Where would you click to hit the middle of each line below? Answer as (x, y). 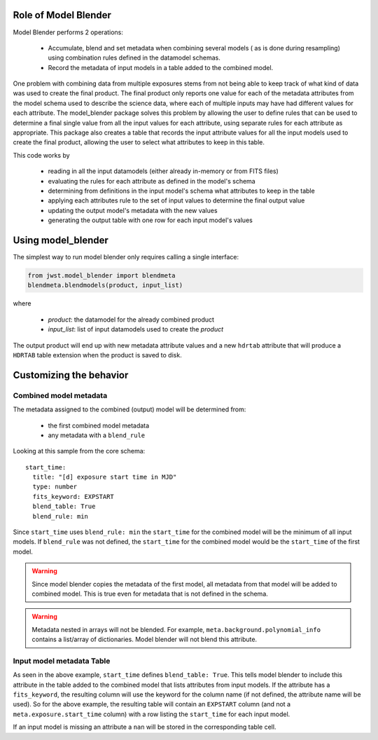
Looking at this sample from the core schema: (79, 451)
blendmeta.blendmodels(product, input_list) (105, 285)
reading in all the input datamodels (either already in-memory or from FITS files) (163, 171)
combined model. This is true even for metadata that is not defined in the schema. (150, 594)
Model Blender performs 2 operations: (68, 32)
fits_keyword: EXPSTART (73, 496)
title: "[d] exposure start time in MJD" (105, 477)
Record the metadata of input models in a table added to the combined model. (161, 67)
